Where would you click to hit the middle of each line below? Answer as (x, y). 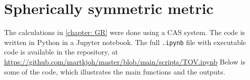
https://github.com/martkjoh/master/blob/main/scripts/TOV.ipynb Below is (125, 61)
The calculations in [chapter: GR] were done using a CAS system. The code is (125, 32)
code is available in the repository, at (61, 52)
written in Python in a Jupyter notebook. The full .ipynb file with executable (125, 42)
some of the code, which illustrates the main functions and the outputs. (115, 71)
